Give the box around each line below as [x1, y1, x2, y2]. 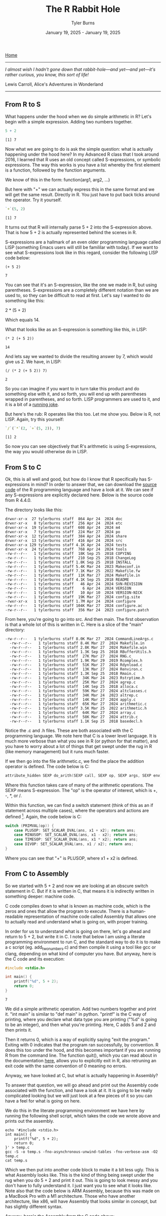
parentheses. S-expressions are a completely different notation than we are [5, 287, 159, 293]
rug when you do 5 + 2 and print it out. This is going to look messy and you [5, 1177, 158, 1183]
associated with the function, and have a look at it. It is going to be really [5, 1087, 153, 1093]
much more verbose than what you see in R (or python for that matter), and [5, 738, 158, 744]
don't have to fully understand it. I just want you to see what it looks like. [5, 1182, 152, 1188]
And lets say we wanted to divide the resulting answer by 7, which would [5, 353, 153, 359]
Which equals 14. [5, 316, 40, 323]
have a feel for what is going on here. [5, 1097, 81, 1104]
